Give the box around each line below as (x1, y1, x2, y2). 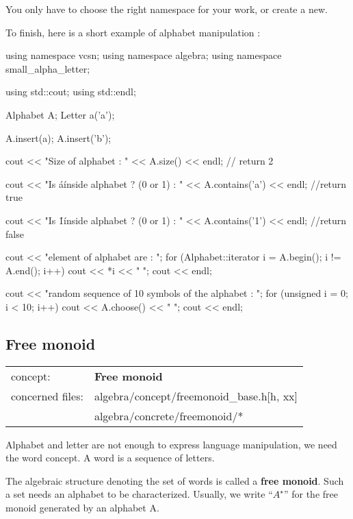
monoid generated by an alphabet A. (5, 500, 159, 515)
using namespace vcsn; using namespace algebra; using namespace (5, 48, 282, 62)
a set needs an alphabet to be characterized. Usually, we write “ (5, 487, 273, 501)
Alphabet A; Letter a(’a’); (5, 107, 115, 121)
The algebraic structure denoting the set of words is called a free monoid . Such (5, 473, 344, 487)
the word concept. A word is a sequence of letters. (5, 450, 215, 465)
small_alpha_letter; (5, 61, 90, 75)
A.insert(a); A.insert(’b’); (5, 130, 112, 145)
